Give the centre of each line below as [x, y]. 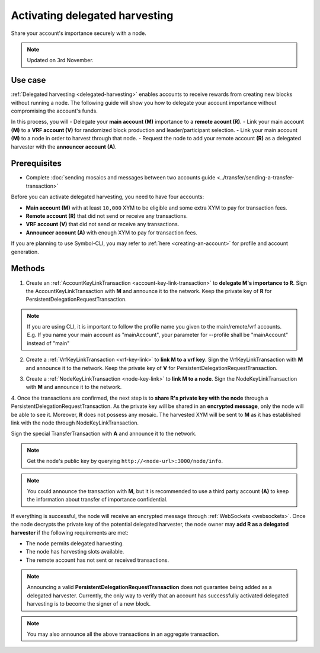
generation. [25, 252]
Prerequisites [36, 164]
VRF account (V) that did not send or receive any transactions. [103, 224]
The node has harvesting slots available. [75, 552]
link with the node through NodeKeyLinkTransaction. [75, 423]
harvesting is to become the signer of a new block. [89, 604]
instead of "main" [48, 343]
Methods [28, 268]
